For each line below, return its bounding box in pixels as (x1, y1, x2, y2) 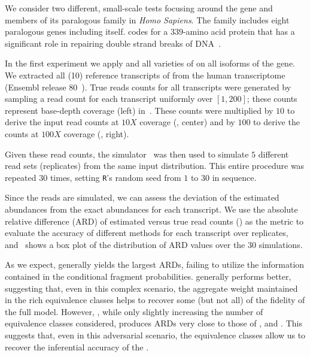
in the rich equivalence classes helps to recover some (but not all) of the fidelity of (5, 294, 305, 306)
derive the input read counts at (5, 116, 119, 128)
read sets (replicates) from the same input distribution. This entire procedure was (5, 159, 305, 172)
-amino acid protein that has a (183, 25, 295, 38)
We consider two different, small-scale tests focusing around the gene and (5, 2, 273, 14)
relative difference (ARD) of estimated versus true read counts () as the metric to (5, 214, 304, 227)
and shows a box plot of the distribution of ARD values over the (5, 238, 245, 250)
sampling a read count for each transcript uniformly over (5, 92, 213, 105)
